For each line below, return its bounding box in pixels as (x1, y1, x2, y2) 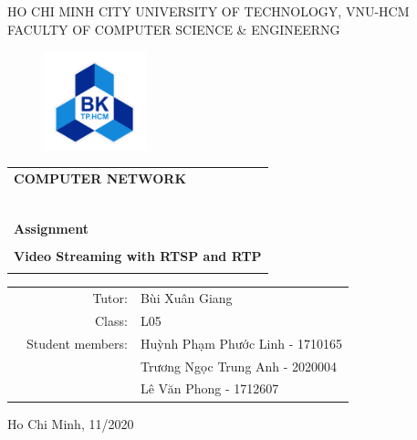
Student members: (26, 333, 128, 352)
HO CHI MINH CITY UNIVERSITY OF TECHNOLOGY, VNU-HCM (7, 2, 410, 20)
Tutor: (92, 288, 128, 308)
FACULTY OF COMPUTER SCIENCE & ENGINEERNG (7, 19, 340, 38)
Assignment (14, 218, 89, 237)
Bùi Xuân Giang (140, 288, 233, 308)
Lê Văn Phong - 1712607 (140, 379, 279, 398)
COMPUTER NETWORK (14, 168, 187, 187)
